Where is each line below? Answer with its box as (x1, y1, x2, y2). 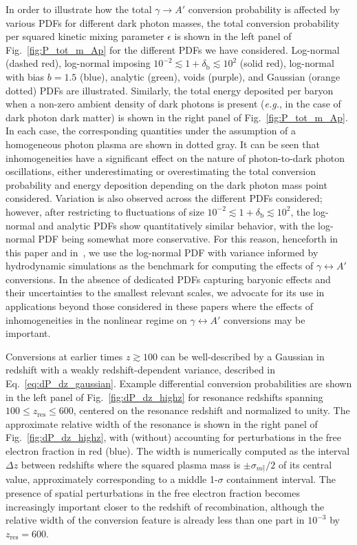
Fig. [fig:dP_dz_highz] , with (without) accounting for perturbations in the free (6, 430, 342, 444)
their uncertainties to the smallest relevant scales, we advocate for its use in (6, 285, 325, 300)
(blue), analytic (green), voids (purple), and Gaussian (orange (79, 69, 340, 83)
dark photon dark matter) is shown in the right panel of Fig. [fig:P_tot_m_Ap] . (6, 110, 348, 124)
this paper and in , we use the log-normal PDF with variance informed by (6, 245, 318, 259)
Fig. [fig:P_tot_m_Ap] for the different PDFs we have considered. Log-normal (6, 42, 340, 56)
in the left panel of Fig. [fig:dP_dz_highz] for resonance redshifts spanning (6, 389, 323, 404)
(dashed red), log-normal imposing (6, 56, 151, 70)
